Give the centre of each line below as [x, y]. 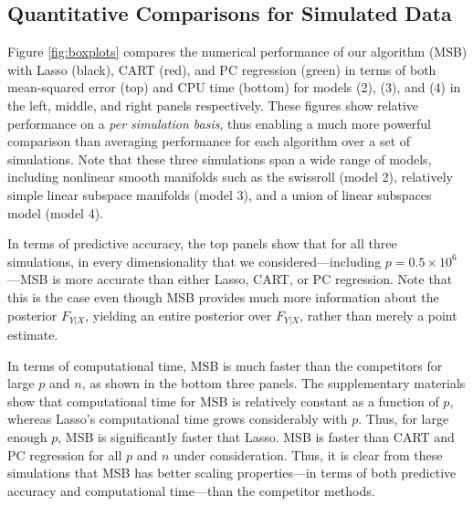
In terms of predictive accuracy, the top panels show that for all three [202, 243]
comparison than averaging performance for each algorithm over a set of [209, 141]
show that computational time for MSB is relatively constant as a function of [223, 401]
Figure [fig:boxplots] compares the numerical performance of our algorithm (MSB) [237, 52]
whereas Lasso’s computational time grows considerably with [178, 419]
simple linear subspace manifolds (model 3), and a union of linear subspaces [220, 194]
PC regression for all [65, 454]
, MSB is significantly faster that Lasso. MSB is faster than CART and [256, 436]
